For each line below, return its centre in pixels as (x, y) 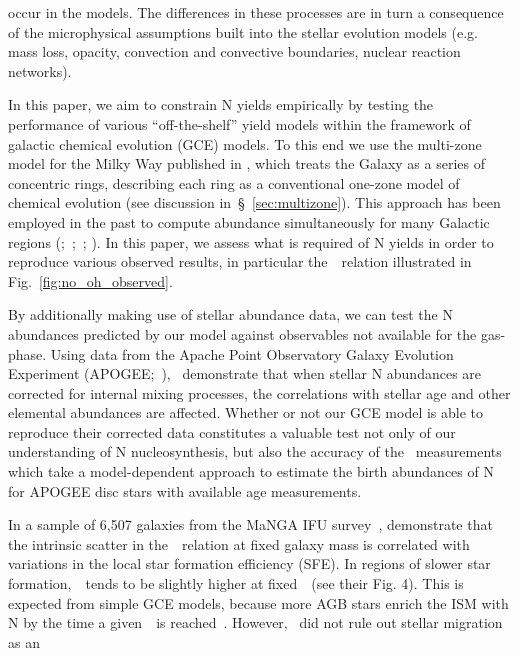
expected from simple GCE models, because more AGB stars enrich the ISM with (258, 602)
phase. (27, 353)
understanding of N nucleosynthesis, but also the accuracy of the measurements (255, 451)
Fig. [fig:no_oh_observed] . (90, 280)
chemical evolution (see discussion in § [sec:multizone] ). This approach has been (254, 202)
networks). (40, 70)
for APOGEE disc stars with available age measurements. (185, 490)
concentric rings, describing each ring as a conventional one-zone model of (234, 182)
